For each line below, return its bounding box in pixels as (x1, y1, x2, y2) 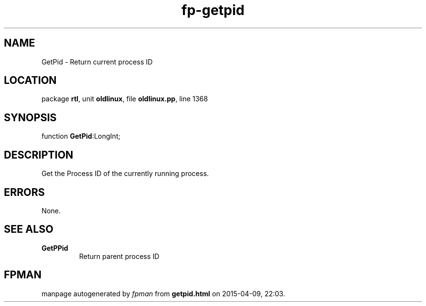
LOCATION (4, 74, 57, 87)
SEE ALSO (4, 223, 53, 236)
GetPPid (41, 243, 69, 252)
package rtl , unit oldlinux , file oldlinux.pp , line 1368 (41, 95, 208, 103)
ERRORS (4, 186, 45, 198)
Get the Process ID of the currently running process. (41, 169, 209, 178)
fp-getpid (181, 2, 245, 18)
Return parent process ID (79, 252, 160, 260)
